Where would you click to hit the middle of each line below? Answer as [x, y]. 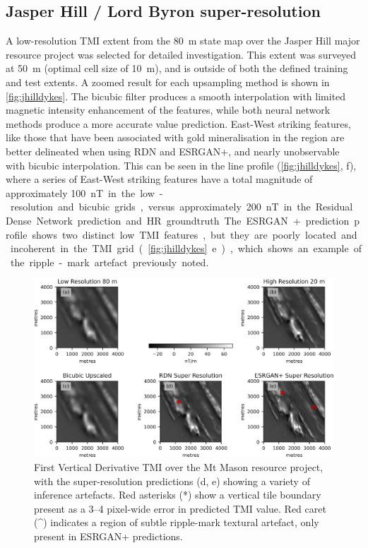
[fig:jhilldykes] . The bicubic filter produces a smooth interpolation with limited [176, 96]
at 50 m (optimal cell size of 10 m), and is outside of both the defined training [177, 68]
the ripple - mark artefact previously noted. [109, 262]
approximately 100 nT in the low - [84, 192]
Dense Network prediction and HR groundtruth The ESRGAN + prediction [178, 220]
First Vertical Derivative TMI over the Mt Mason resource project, [179, 467]
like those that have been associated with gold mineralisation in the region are [175, 137]
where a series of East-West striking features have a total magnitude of [159, 179]
